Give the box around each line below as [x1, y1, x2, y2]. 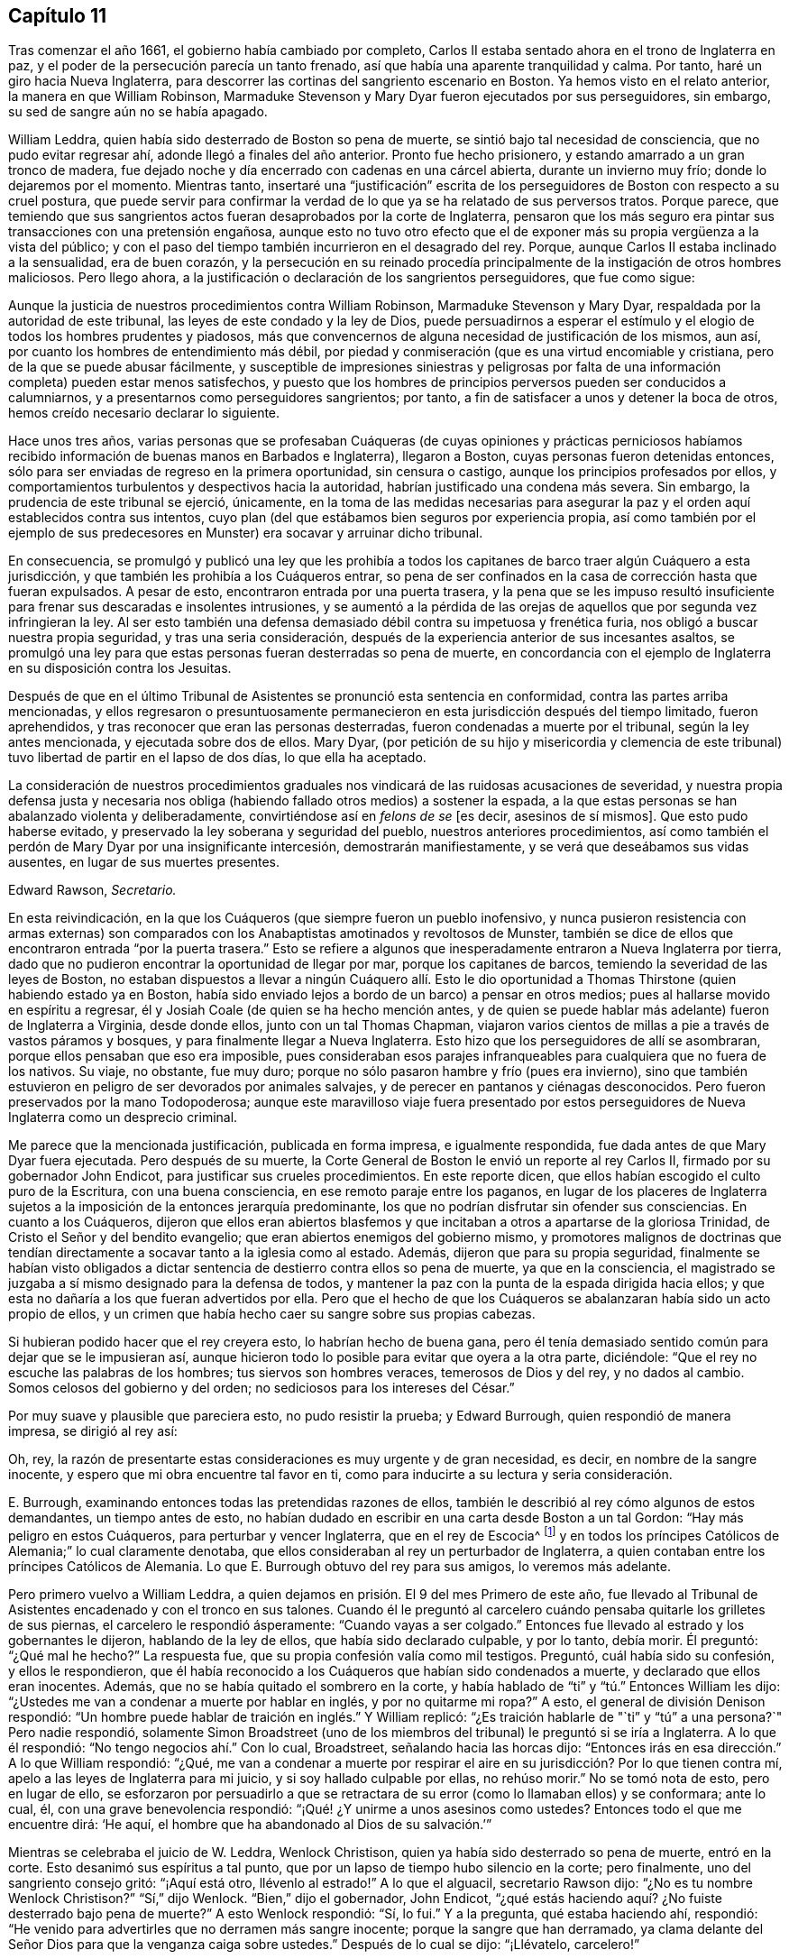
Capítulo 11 [8, 5, 107, 27]
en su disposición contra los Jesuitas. [8, 660, 232, 676]
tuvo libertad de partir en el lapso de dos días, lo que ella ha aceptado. [8, 750, 427, 766]
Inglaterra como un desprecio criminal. [8, 1109, 238, 1126]
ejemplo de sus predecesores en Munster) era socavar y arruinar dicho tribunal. [8, 525, 483, 541]
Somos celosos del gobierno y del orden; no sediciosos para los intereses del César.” [8, 1380, 515, 1396]
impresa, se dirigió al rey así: [8, 1423, 178, 1439]
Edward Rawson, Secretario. [8, 882, 177, 898]
